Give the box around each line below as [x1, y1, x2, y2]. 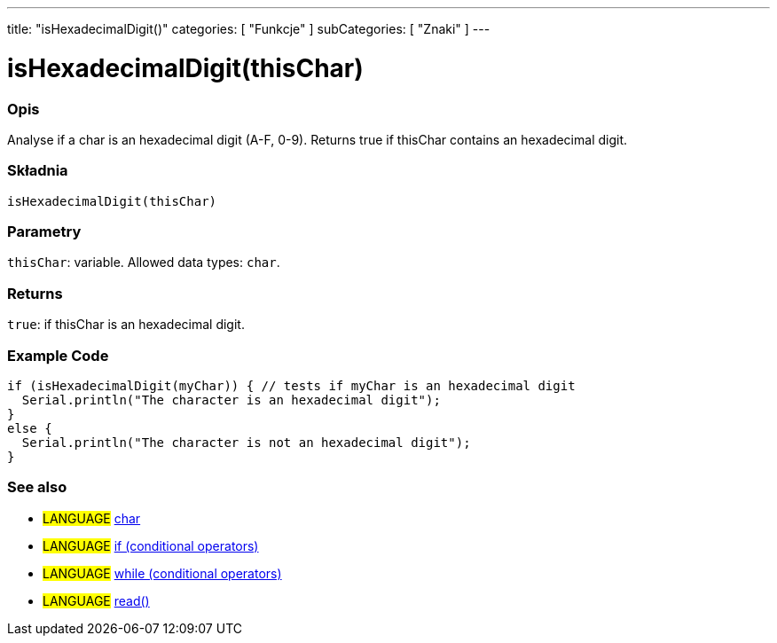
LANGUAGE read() [43, 592, 150, 608]
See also [7, 478, 67, 497]
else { [7, 420, 52, 435]
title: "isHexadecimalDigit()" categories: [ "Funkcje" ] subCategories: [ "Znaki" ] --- [7, 21, 491, 36]
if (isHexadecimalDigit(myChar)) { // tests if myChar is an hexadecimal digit [7, 378, 576, 393]
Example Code [7, 346, 109, 365]
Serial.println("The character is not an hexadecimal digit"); [21, 435, 471, 450]
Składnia [7, 161, 68, 180]
